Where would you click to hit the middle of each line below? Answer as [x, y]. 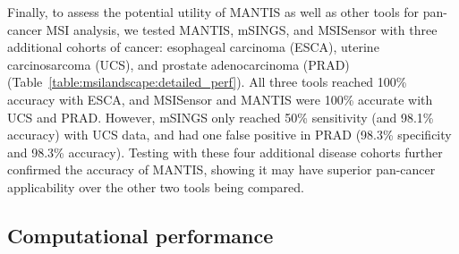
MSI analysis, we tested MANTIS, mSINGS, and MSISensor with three [242, 29]
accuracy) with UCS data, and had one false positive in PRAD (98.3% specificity [229, 135]
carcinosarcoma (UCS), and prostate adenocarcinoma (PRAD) [178, 64]
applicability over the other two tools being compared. [156, 186]
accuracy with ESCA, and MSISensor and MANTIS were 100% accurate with [220, 99]
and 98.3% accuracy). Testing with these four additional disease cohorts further [225, 152]
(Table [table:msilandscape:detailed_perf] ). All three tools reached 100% [207, 82]
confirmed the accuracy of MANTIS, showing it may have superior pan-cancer [221, 169]
